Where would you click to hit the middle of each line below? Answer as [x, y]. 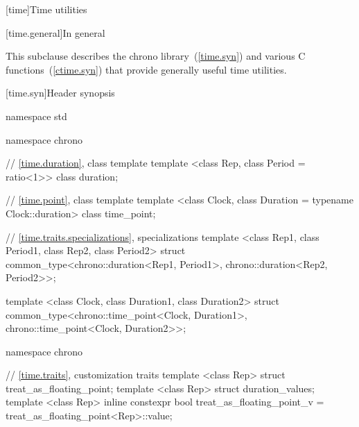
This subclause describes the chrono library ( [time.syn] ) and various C [156, 56]
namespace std [36, 116]
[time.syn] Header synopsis [60, 93]
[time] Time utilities [46, 9]
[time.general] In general [55, 32]
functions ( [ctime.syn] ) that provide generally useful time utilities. [146, 69]
